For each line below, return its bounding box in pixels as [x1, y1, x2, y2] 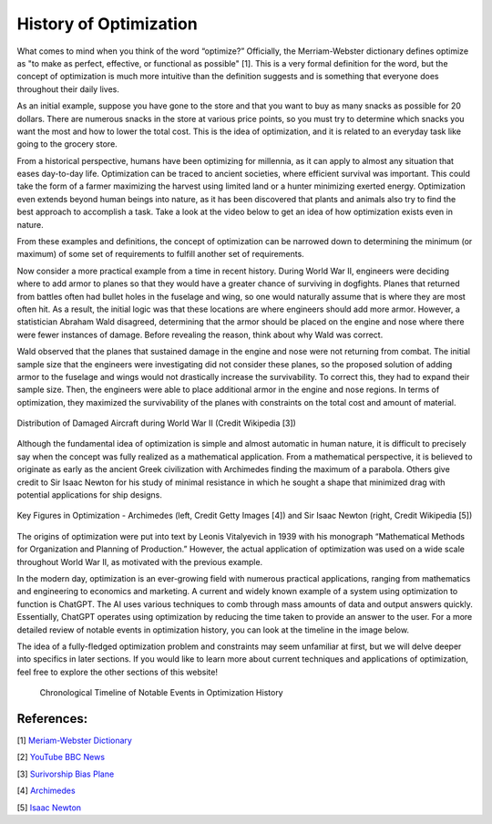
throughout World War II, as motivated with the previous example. [16, 556, 263, 567]
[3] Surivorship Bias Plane [16, 768, 115, 779]
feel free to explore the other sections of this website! [16, 666, 219, 677]
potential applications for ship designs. [16, 489, 163, 500]
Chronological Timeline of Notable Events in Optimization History [39, 687, 283, 698]
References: [16, 711, 88, 726]
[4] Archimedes [16, 785, 77, 797]
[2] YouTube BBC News [16, 752, 105, 763]
